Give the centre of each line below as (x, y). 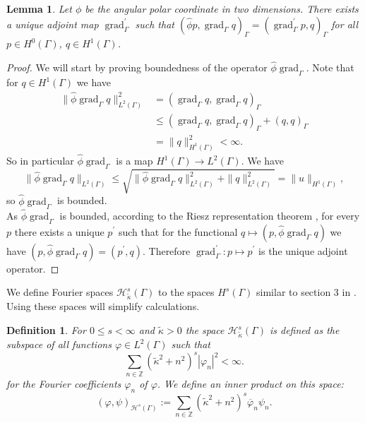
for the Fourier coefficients (64, 383)
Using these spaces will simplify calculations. (103, 306)
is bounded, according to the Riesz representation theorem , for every (210, 215)
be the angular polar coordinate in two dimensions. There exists (222, 8)
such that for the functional (178, 231)
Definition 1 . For (46, 330)
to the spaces (186, 292)
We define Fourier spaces (60, 292)
